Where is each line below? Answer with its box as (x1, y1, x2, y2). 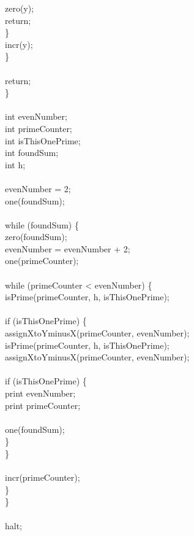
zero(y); (5, 2, 34, 14)
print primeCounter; (5, 398, 81, 411)
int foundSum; (5, 146, 59, 159)
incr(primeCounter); (5, 471, 80, 484)
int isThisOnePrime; (5, 134, 81, 147)
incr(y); (5, 37, 33, 50)
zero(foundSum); (5, 230, 67, 243)
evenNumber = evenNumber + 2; (5, 242, 130, 255)
